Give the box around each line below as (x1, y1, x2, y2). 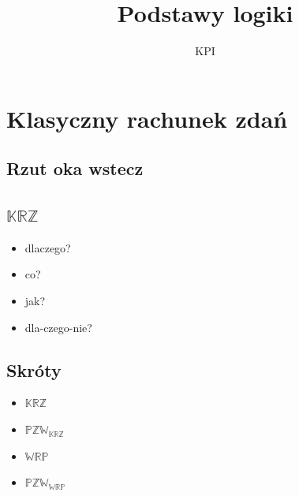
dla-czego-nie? (24, 319, 92, 335)
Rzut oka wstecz (6, 156, 144, 181)
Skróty (6, 357, 62, 382)
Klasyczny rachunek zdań (6, 102, 288, 134)
